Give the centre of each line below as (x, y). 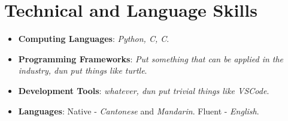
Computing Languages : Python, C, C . (94, 39)
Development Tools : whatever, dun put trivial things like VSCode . (144, 90)
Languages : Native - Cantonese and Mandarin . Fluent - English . (139, 111)
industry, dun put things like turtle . (83, 70)
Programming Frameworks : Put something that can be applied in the (151, 58)
